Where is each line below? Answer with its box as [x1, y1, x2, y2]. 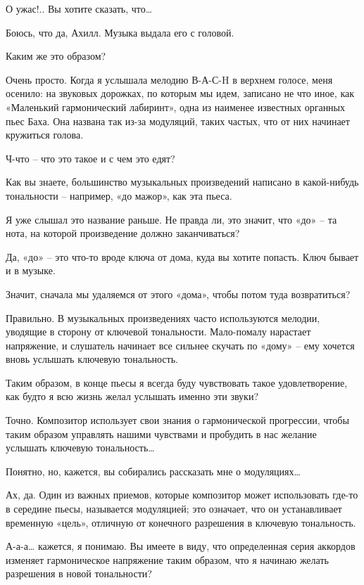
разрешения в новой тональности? [6, 566, 152, 581]
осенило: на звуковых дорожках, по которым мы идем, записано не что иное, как [6, 86, 354, 101]
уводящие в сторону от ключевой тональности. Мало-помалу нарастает [6, 324, 311, 339]
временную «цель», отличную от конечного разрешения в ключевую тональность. [6, 515, 356, 529]
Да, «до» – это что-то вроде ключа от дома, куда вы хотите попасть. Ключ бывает [6, 249, 359, 264]
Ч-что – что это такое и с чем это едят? [6, 150, 175, 165]
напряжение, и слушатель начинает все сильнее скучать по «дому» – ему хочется [6, 337, 355, 352]
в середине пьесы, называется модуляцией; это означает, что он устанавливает [6, 501, 342, 516]
